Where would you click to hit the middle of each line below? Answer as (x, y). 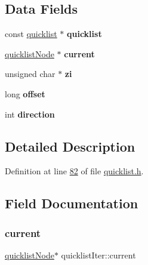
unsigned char (30, 74)
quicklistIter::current (98, 255)
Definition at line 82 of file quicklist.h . (74, 171)
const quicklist (31, 34)
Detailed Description (70, 146)
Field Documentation (72, 203)
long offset (25, 93)
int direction (30, 114)
